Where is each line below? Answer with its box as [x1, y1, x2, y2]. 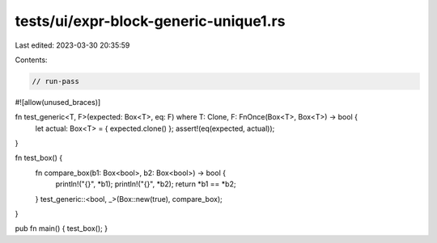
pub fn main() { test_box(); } [15, 224, 108, 233]
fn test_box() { [15, 153, 63, 163]
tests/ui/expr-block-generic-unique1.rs [15, 12, 286, 30]
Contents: [15, 55, 48, 65]
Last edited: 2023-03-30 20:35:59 [15, 40, 130, 50]
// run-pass [32, 77, 80, 86]
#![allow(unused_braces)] [15, 97, 101, 107]
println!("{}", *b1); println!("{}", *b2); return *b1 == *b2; [55, 179, 236, 189]
